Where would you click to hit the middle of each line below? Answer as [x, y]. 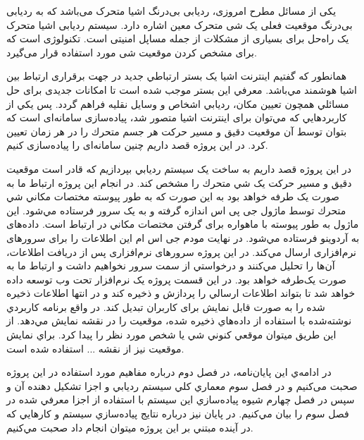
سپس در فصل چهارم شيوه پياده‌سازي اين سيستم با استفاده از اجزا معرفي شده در [181, 399]
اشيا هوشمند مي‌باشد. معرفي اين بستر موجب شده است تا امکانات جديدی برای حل [182, 89]
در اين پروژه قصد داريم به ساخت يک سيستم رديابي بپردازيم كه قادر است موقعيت [179, 168]
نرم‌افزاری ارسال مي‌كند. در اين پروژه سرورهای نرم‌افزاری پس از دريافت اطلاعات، [182, 251]
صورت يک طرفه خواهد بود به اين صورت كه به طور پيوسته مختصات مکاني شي [173, 196]
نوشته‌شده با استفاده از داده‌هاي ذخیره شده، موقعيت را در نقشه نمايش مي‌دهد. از [179, 320]
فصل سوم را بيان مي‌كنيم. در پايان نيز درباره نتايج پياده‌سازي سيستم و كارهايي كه [178, 414]
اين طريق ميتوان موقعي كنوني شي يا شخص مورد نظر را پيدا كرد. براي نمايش [171, 335]
